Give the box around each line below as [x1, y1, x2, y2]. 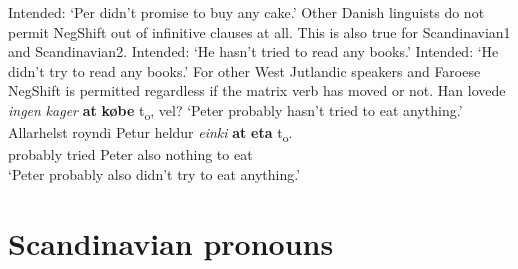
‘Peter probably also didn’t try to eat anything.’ [8, 163, 301, 184]
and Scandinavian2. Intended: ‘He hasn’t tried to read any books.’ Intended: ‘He [8, 41, 499, 62]
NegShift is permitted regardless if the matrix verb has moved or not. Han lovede [8, 80, 506, 101]
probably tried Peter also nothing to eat [8, 144, 253, 165]
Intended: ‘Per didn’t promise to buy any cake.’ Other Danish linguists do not [8, 2, 485, 22]
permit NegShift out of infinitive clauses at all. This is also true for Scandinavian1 [8, 21, 511, 42]
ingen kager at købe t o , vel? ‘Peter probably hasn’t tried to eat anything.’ [8, 99, 463, 123]
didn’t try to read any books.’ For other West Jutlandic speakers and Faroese [8, 60, 481, 81]
